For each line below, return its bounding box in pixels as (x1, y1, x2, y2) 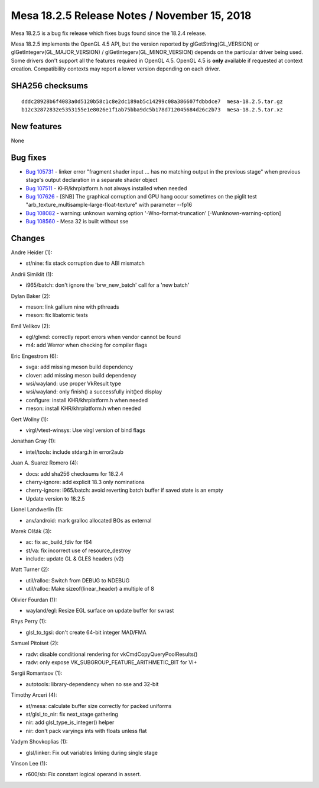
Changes (11, 233, 45, 243)
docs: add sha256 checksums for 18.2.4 (25, 470, 123, 477)
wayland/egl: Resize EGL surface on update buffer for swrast (25, 607, 174, 614)
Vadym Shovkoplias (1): (11, 738, 68, 745)
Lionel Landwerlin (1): (11, 506, 63, 513)
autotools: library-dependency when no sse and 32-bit (25, 680, 159, 687)
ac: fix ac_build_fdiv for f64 (25, 539, 93, 546)
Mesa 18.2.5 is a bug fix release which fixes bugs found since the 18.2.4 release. (11, 30, 207, 37)
